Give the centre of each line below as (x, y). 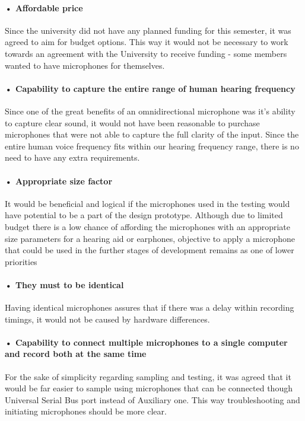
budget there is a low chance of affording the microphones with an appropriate (148, 226)
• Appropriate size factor (59, 181)
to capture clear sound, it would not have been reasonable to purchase (132, 122)
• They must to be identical (64, 284)
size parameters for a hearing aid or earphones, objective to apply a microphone (150, 238)
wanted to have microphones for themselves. (85, 65)
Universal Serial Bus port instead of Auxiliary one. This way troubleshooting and (152, 399)
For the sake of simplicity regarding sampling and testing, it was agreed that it (148, 376)
